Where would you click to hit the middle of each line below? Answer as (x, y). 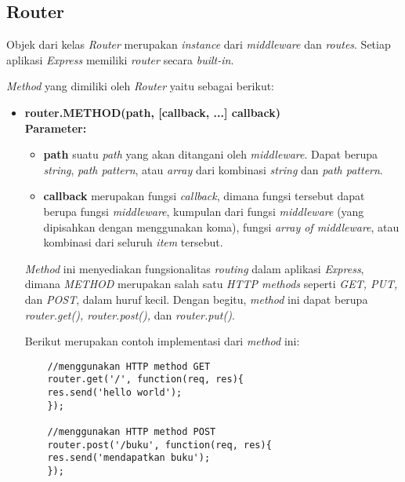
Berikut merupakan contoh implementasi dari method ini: (162, 341)
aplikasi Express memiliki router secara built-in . (120, 59)
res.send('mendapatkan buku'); (129, 458)
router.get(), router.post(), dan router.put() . (130, 314)
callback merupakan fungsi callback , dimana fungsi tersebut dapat (204, 196)
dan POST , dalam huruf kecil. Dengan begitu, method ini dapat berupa (196, 299)
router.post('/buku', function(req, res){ (159, 445)
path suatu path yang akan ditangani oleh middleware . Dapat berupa (211, 154)
